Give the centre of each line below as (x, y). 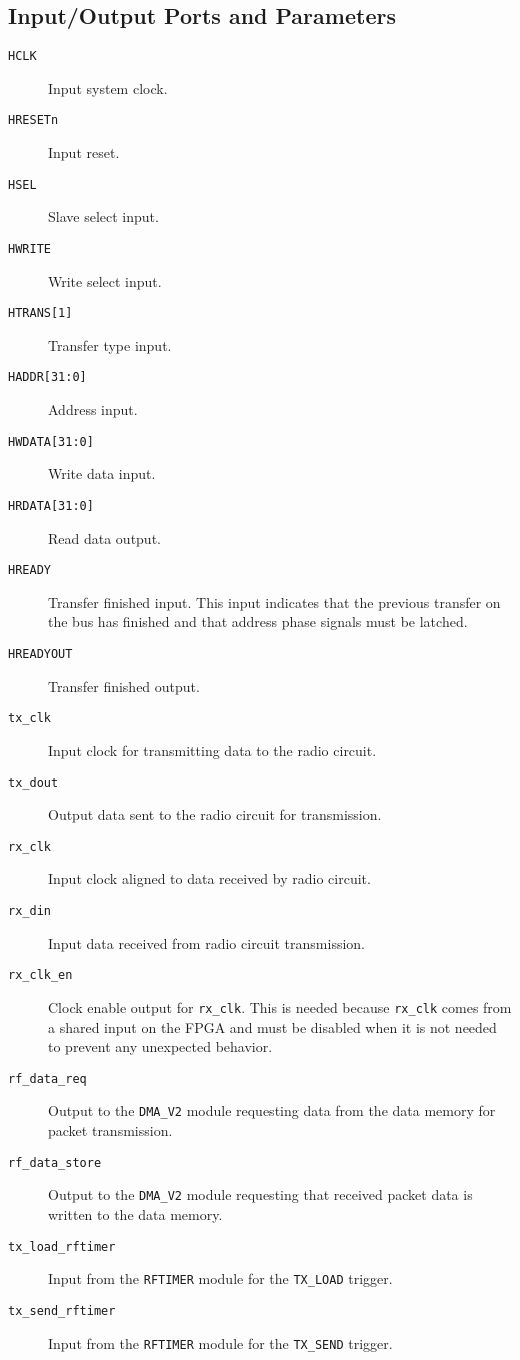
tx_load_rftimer (62, 1246)
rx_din (29, 911)
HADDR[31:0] (47, 377)
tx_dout (33, 782)
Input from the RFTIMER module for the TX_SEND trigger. (220, 1342)
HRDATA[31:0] (51, 505)
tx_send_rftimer (62, 1310)
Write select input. (105, 280)
